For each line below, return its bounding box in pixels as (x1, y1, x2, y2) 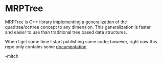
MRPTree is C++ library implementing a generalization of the (5, 19, 127, 25)
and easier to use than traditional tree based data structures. (5, 29, 127, 35)
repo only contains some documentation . (5, 44, 88, 49)
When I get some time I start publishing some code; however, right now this (5, 38, 158, 44)
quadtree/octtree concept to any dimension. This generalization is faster (5, 24, 151, 30)
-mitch (5, 53, 19, 59)
